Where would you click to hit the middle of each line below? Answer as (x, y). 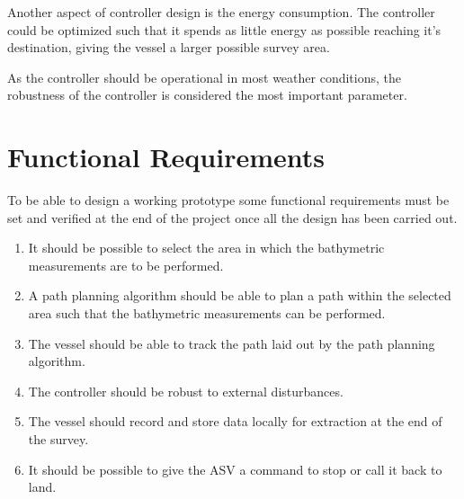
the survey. (58, 439)
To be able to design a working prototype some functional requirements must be (228, 200)
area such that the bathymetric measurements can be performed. (207, 313)
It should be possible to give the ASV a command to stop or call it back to (235, 469)
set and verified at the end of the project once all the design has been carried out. (232, 217)
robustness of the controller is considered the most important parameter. (207, 95)
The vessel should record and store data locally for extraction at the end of (235, 421)
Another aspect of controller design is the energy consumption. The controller (221, 12)
